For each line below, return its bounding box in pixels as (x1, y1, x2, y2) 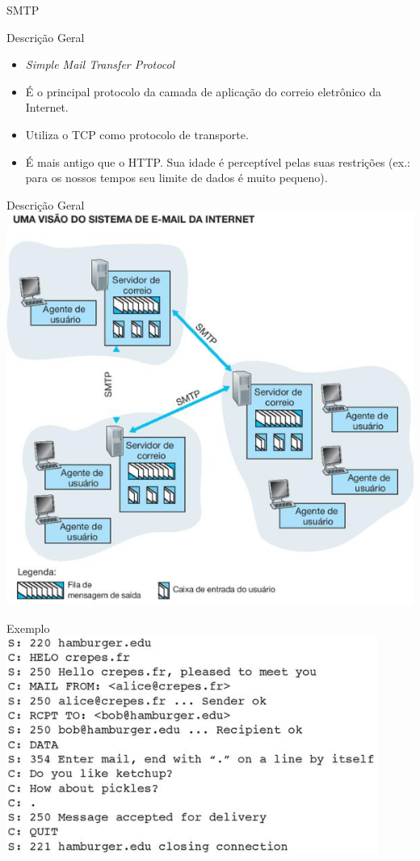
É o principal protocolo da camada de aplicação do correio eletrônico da (25, 83, 382, 100)
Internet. (25, 99, 69, 116)
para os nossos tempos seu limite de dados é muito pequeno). (25, 169, 328, 186)
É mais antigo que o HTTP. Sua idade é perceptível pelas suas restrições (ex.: (25, 153, 410, 170)
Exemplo (6, 619, 50, 636)
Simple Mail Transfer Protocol (25, 56, 175, 73)
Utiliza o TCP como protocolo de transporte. (25, 125, 249, 142)
